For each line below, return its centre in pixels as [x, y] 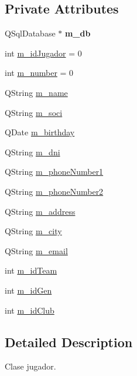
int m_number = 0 [39, 73]
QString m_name [36, 92]
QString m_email [36, 250]
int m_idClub [30, 310]
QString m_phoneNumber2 [54, 191]
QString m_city [33, 231]
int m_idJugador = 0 [43, 53]
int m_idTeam [31, 270]
